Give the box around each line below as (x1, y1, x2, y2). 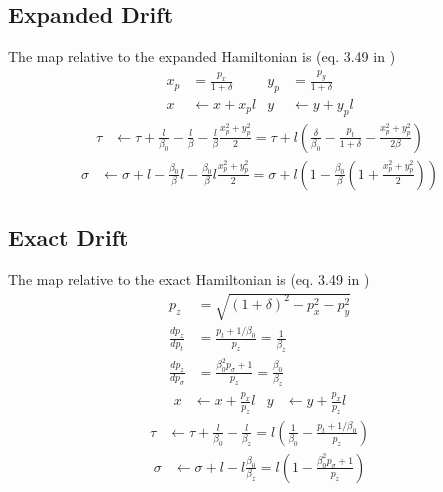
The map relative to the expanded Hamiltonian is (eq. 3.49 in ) (8, 46, 396, 67)
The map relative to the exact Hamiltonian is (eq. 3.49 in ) (8, 268, 370, 289)
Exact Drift (8, 222, 129, 253)
